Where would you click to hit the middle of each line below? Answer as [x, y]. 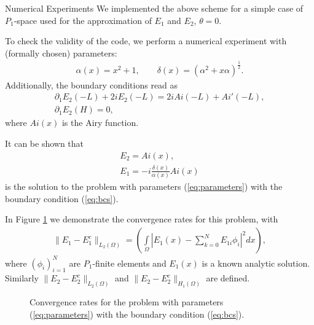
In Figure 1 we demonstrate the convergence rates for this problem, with [142, 219]
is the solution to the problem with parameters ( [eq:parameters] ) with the [144, 186]
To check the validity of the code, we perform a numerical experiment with [146, 41]
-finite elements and [129, 263]
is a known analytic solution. [256, 263]
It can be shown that [45, 143]
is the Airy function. [100, 123]
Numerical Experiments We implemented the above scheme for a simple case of [154, 8]
